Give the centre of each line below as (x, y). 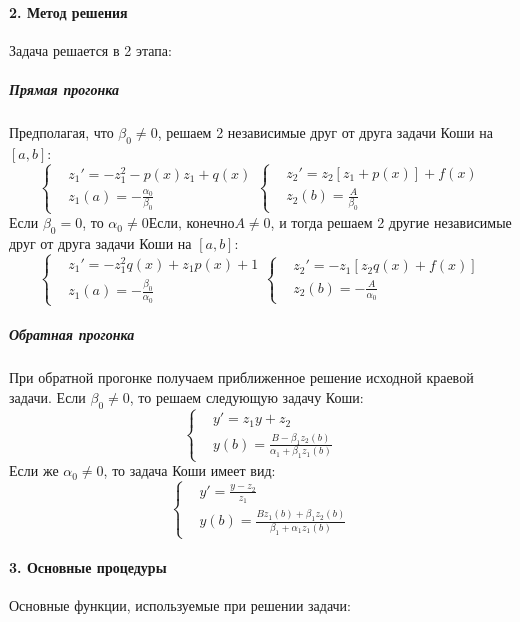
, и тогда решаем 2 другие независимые (391, 222)
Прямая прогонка (64, 88)
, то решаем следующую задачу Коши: (246, 396)
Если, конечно (191, 224)
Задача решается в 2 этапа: (90, 49)
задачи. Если (47, 396)
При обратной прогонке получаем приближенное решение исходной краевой (241, 377)
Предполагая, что (61, 131)
